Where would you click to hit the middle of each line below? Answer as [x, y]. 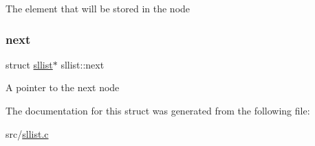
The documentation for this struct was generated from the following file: [158, 110]
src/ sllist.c [27, 133]
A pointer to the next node [63, 87]
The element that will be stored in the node [98, 8]
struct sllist [29, 64]
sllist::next [83, 64]
